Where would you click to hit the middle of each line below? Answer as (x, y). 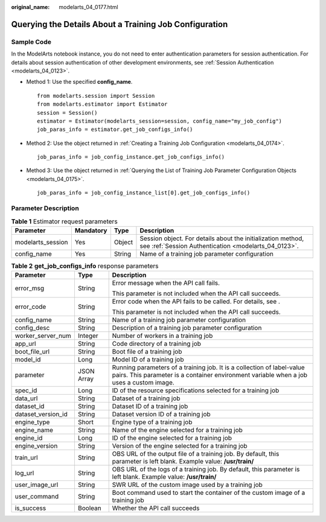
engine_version (36, 446)
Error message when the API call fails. (166, 283)
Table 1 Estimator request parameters (64, 221)
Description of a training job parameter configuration (187, 328)
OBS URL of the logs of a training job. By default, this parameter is (206, 469)
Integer (88, 336)
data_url (26, 398)
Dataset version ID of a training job (161, 415)
